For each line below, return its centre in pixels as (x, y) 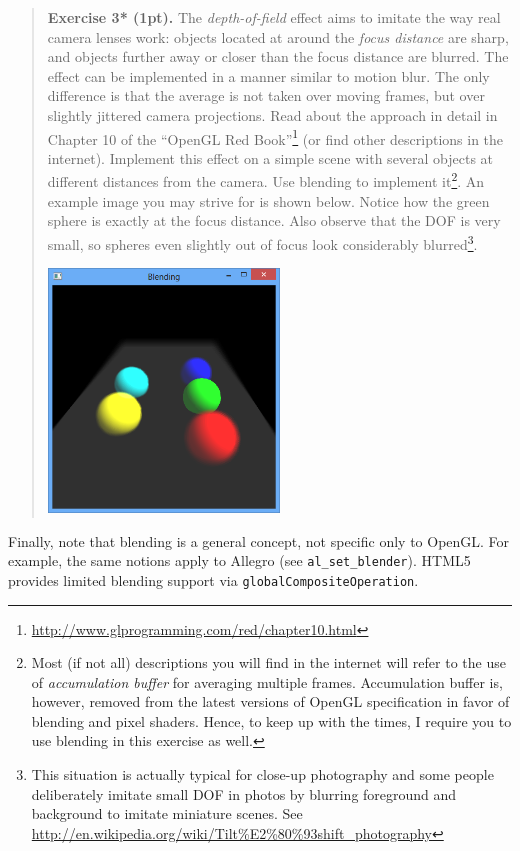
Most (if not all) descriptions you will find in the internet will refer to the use (268, 662)
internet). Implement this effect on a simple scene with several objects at (270, 157)
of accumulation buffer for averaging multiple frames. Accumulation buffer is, (267, 681)
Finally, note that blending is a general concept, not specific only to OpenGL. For (259, 540)
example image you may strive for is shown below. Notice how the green (268, 200)
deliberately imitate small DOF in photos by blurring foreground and (244, 793)
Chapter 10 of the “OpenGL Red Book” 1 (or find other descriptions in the (275, 137)
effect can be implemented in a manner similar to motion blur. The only (268, 75)
